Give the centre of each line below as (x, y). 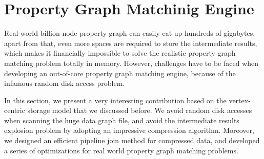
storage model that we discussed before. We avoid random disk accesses (140, 110)
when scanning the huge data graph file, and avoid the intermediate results (122, 120)
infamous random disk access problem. (65, 83)
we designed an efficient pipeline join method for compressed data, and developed (132, 140)
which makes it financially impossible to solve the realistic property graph (120, 53)
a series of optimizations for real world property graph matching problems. (121, 150)
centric (15, 110)
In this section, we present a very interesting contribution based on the (115, 100)
